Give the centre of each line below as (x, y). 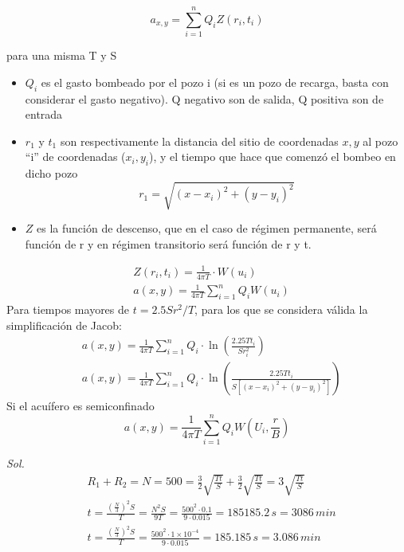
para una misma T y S (62, 55)
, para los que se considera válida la (281, 309)
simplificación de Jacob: (64, 325)
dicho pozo (51, 173)
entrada (44, 114)
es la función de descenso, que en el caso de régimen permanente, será (207, 228)
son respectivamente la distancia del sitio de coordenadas (199, 141)
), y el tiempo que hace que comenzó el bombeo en (273, 157)
